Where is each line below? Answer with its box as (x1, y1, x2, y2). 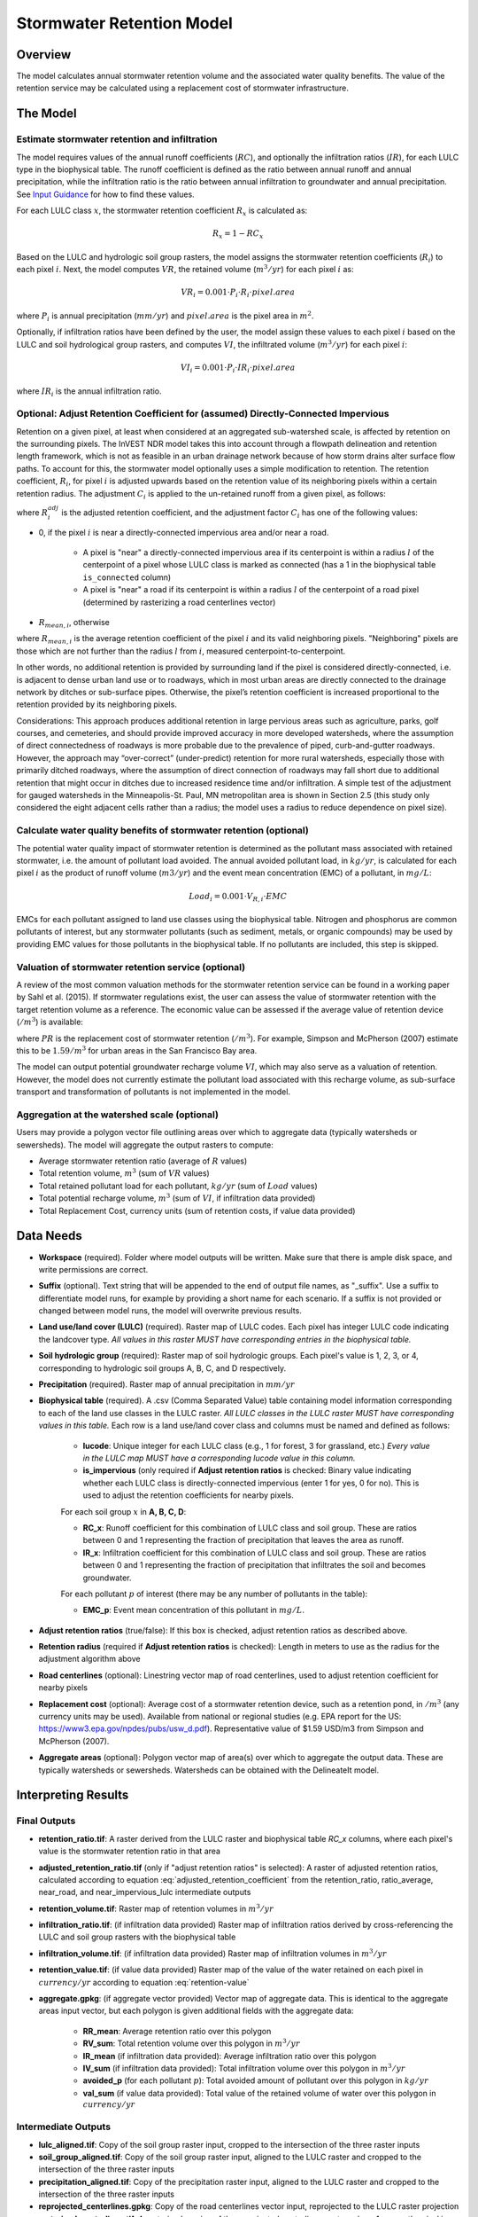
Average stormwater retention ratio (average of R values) (38, 1156, 248, 1166)
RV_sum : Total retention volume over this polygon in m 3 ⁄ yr (82, 2037, 300, 2049)
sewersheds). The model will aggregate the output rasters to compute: (16, 1140, 274, 1150)
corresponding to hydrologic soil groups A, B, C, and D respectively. (38, 1362, 287, 1374)
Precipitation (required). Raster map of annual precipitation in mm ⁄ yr (38, 1379, 296, 1390)
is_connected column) (82, 572, 172, 583)
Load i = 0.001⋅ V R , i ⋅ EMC (189, 891, 288, 904)
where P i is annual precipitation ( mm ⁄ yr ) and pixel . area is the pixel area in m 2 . (16, 309, 314, 323)
